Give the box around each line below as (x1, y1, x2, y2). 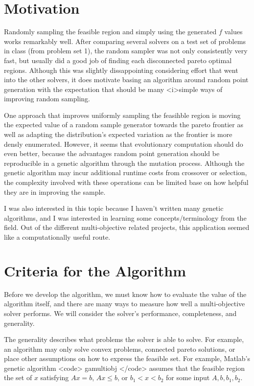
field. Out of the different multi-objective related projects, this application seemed (4, 222, 250, 232)
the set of (4, 372, 32, 383)
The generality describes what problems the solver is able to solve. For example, (4, 334, 244, 344)
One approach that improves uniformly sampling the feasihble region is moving (4, 110, 241, 120)
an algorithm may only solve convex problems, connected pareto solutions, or (4, 343, 235, 354)
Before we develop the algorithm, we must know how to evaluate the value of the (4, 289, 247, 299)
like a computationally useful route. (4, 232, 111, 242)
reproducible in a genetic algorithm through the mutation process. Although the (4, 158, 245, 168)
